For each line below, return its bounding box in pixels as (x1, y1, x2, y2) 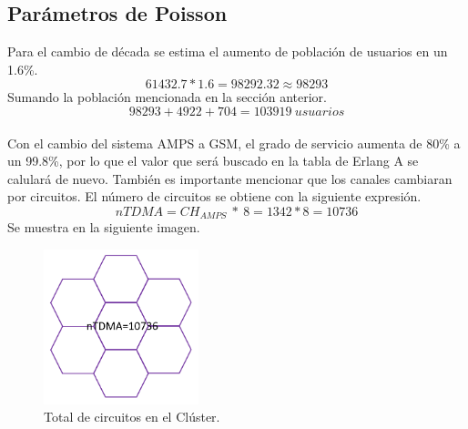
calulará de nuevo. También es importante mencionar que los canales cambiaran (7, 169, 453, 188)
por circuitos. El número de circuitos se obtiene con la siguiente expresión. (7, 187, 422, 206)
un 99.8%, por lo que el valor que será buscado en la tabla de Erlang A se (7, 151, 419, 170)
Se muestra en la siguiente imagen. (7, 218, 200, 237)
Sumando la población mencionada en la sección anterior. (7, 87, 327, 107)
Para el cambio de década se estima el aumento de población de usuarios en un (7, 42, 448, 61)
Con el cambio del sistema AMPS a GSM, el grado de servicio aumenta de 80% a (7, 133, 461, 152)
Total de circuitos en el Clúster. (44, 407, 220, 426)
